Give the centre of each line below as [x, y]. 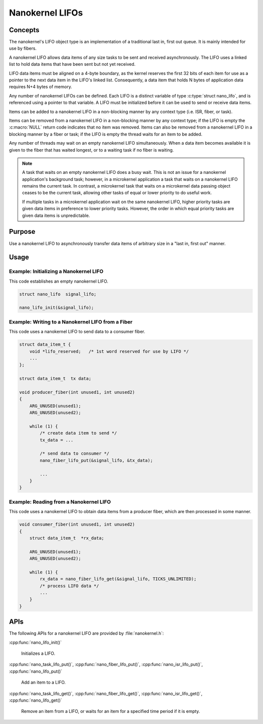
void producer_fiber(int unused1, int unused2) [77, 392]
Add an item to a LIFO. [43, 683]
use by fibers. [23, 48]
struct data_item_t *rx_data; [67, 538]
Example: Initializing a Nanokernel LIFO [56, 271]
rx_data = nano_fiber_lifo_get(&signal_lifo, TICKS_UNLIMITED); [118, 579]
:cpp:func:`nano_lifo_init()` [35, 642]
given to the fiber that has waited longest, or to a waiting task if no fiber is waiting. [91, 150]
